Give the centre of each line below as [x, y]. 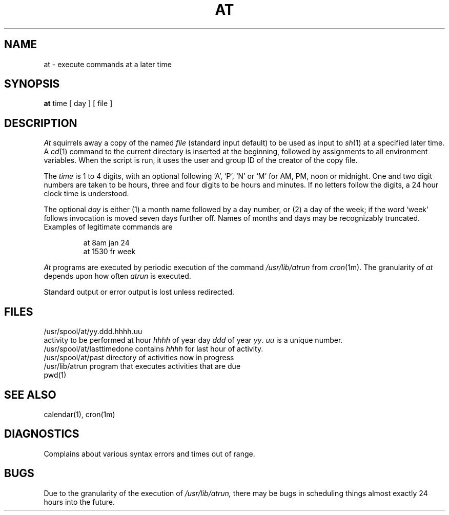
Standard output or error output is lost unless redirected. [139, 292]
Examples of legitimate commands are [108, 227]
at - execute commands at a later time [108, 64]
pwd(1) [55, 375]
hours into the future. [79, 502]
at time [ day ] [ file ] [78, 104]
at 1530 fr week [109, 252]
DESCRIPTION [41, 123]
